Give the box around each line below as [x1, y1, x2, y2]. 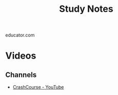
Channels [5, 70, 37, 79]
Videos [5, 50, 36, 62]
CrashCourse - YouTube [12, 84, 64, 90]
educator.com [5, 32, 35, 39]
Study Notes [58, 3, 114, 15]
